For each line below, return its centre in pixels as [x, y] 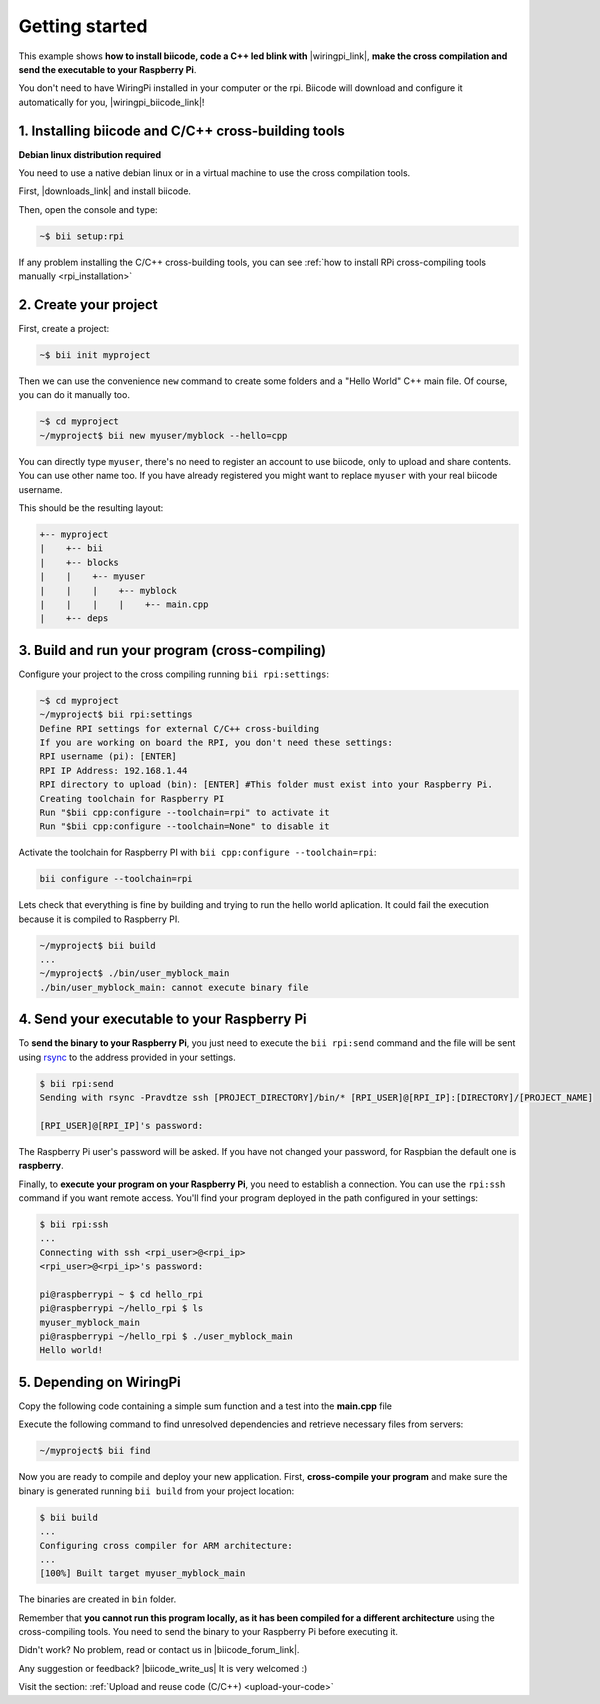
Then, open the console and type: [88, 209]
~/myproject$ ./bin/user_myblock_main [134, 973]
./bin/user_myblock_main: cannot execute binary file [174, 987]
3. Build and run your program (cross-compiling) [172, 650]
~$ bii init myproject [95, 355]
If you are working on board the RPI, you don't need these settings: [216, 742]
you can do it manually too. [74, 395]
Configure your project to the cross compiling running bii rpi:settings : [174, 674]
